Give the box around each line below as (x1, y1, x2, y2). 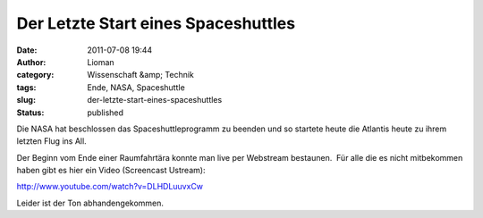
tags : (16, 81, 37, 93)
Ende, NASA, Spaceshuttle (87, 81, 185, 93)
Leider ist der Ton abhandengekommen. (16, 197, 165, 208)
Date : (16, 45, 38, 55)
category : (16, 70, 55, 80)
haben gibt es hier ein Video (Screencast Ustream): (16, 165, 206, 176)
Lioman (87, 56, 115, 67)
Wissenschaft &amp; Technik (87, 70, 194, 80)
